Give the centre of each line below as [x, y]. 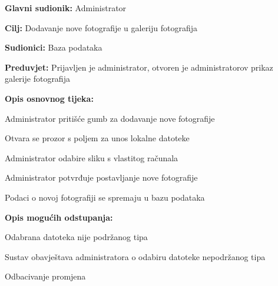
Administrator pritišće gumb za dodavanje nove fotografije [110, 118]
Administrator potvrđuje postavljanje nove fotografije [101, 177]
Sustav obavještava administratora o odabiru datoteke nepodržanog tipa [135, 256]
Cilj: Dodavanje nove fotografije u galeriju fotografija [101, 27]
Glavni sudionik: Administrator [66, 8]
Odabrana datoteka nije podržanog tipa [76, 237]
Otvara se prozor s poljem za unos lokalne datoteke [97, 138]
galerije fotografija [37, 79]
